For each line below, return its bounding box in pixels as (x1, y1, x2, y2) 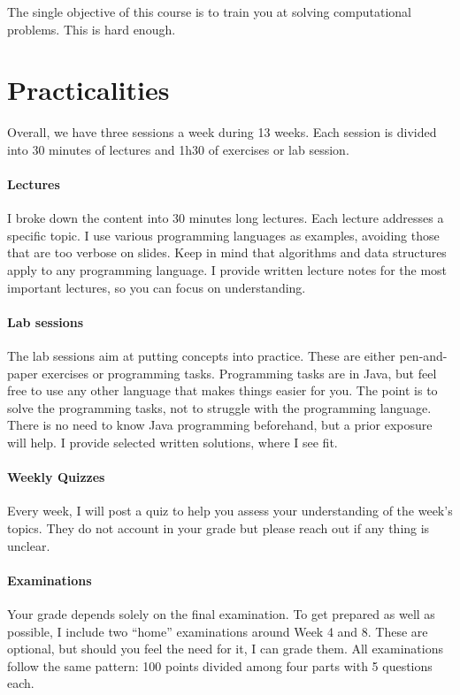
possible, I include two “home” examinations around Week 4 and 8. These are (7, 622, 428, 640)
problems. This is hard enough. (7, 19, 176, 38)
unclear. (7, 536, 50, 554)
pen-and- (399, 347, 448, 365)
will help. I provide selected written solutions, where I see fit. (7, 433, 338, 452)
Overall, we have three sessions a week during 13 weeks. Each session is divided (7, 123, 437, 141)
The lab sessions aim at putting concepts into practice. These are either (7, 347, 395, 365)
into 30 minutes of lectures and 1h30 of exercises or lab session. (7, 140, 349, 158)
